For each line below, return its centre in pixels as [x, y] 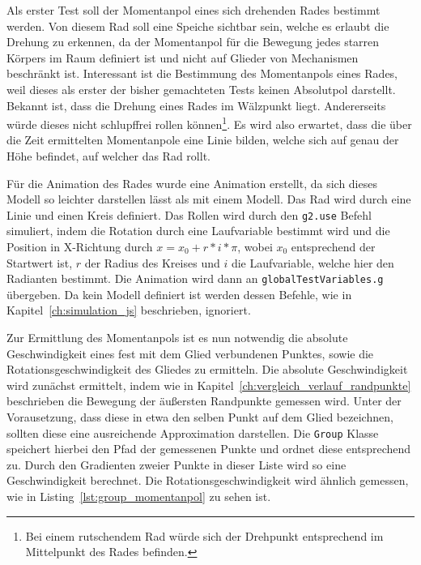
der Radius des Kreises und [152, 262]
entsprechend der [333, 247]
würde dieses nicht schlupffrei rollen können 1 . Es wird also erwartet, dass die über [209, 123]
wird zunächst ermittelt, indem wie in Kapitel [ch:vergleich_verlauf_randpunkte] [209, 385]
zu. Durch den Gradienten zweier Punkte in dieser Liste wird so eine [176, 464]
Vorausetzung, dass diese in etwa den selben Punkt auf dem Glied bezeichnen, [200, 417]
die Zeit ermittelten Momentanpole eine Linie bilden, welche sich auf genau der [203, 140]
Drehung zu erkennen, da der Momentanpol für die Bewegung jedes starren [193, 42]
